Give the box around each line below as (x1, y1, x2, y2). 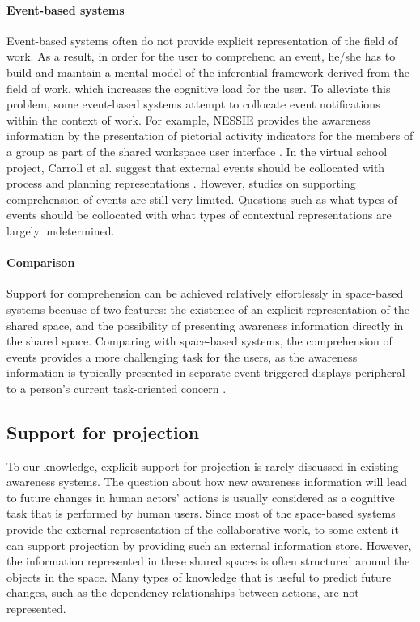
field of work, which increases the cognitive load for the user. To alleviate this (6, 79, 391, 96)
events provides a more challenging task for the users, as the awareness (6, 348, 358, 365)
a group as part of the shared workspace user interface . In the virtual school (6, 142, 388, 159)
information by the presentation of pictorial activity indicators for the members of (6, 127, 414, 144)
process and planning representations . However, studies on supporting (6, 175, 356, 192)
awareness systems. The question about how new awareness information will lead (6, 473, 407, 490)
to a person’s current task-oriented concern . (6, 379, 227, 396)
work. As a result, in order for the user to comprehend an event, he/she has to (6, 48, 396, 65)
